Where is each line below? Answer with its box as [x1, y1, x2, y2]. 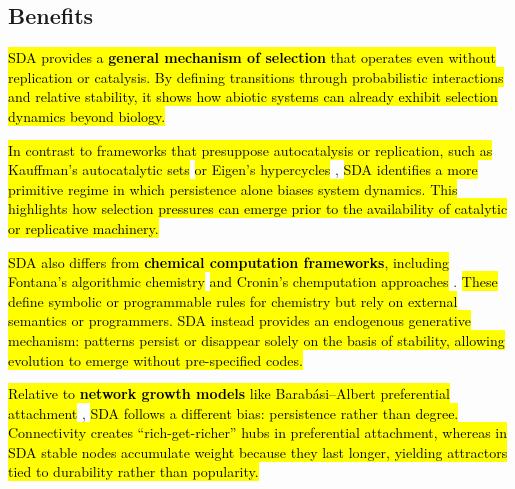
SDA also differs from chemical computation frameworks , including [8, 251, 450, 272]
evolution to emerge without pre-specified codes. [8, 349, 303, 370]
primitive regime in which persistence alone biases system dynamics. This [8, 178, 458, 199]
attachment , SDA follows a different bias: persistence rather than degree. [8, 402, 459, 423]
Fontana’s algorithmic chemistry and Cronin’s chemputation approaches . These [8, 271, 498, 292]
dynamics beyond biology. [8, 105, 166, 126]
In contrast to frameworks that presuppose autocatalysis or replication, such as [8, 139, 493, 160]
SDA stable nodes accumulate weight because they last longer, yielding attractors [8, 441, 508, 462]
